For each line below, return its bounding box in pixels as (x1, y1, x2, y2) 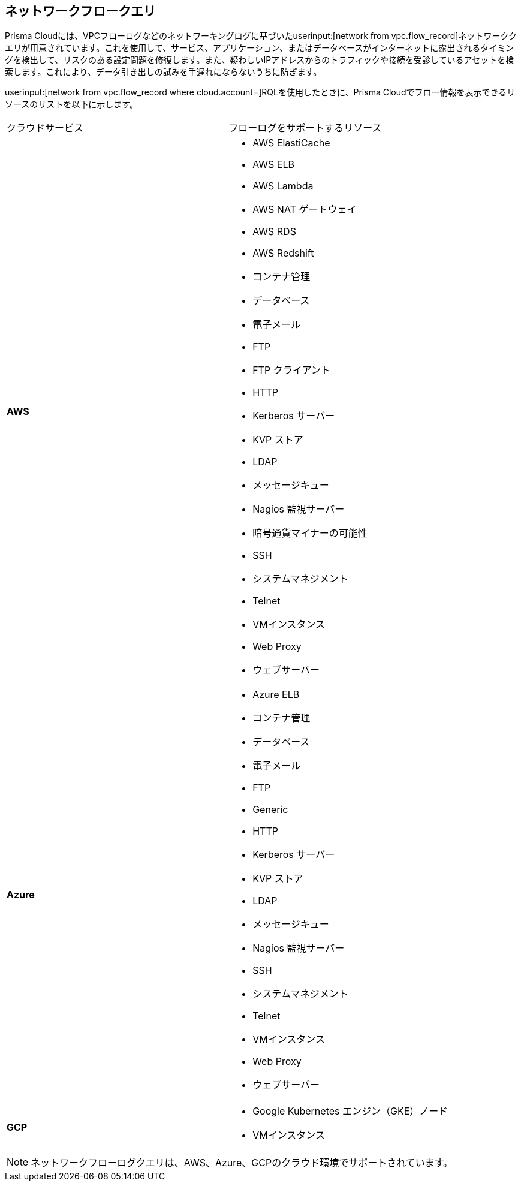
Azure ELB (252, 688, 300, 701)
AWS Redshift (252, 247, 314, 260)
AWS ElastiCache (252, 137, 330, 149)
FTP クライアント (252, 364, 331, 377)
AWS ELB (252, 158, 294, 171)
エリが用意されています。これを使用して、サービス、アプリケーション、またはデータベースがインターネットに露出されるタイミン (5, 43, 514, 53)
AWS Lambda (252, 180, 314, 192)
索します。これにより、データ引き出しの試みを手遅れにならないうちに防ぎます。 (5, 67, 322, 77)
